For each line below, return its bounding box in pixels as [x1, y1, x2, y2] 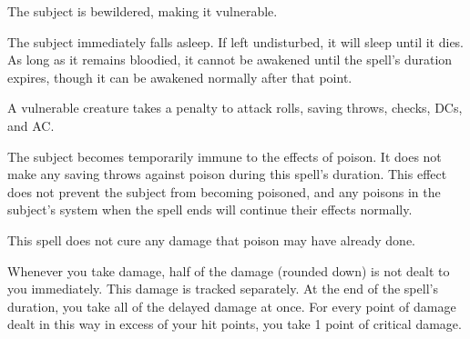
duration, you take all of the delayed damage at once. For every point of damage [7, 296, 456, 315]
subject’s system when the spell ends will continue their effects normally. [7, 200, 413, 219]
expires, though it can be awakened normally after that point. [7, 67, 352, 86]
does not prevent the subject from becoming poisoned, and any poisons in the [7, 182, 441, 201]
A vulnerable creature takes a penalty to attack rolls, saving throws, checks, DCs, [7, 98, 463, 117]
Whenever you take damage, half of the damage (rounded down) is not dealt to [7, 261, 450, 280]
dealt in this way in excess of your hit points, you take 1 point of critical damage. [7, 314, 462, 334]
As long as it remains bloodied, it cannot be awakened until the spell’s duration [7, 50, 453, 69]
